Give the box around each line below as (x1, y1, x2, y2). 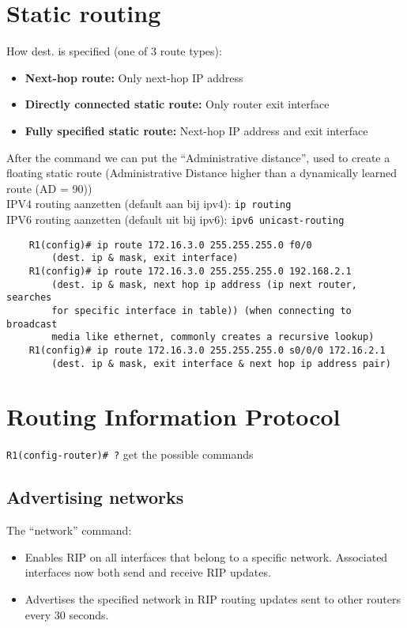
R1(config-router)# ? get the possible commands (6, 446, 254, 463)
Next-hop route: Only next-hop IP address (24, 69, 243, 85)
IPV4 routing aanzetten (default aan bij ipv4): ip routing (6, 195, 292, 212)
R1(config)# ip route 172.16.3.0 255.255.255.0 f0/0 (28, 239, 312, 251)
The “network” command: (6, 522, 132, 539)
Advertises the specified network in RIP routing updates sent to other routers (24, 590, 401, 607)
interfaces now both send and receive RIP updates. (24, 564, 271, 581)
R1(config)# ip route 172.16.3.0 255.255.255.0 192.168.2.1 (28, 265, 352, 277)
